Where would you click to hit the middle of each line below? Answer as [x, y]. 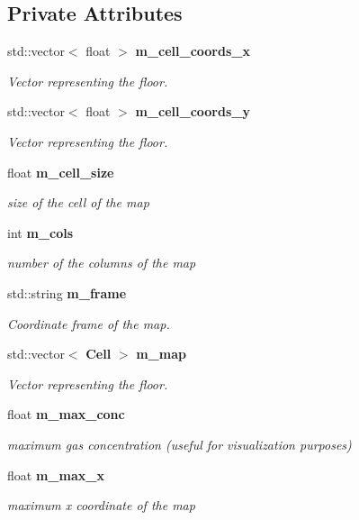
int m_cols [40, 232]
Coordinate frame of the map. [89, 323]
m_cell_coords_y [193, 111]
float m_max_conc [66, 414]
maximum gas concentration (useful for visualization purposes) [179, 444]
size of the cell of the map [78, 202]
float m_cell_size [61, 172]
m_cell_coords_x [193, 51]
